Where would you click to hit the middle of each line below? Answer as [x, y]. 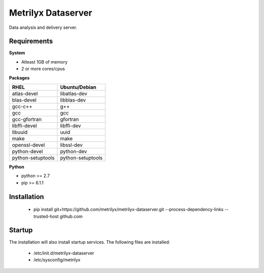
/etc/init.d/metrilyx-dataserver [64, 253]
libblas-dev [73, 100]
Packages [19, 78]
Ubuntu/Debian [78, 87]
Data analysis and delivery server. [43, 27]
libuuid [20, 132]
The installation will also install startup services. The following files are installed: [90, 242]
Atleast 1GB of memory [44, 62]
